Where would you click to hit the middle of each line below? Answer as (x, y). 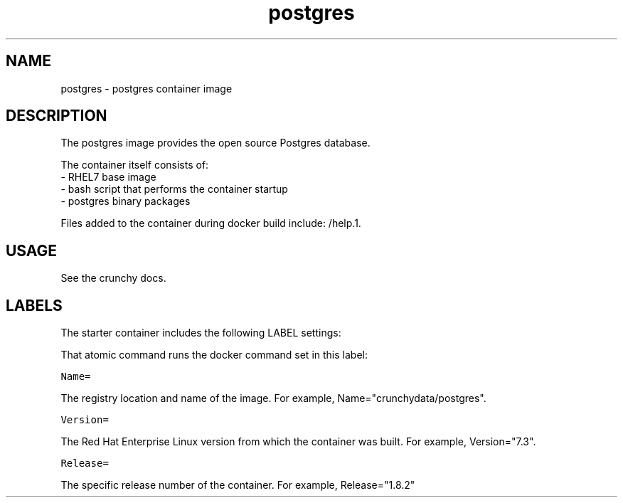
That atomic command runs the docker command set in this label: (214, 355)
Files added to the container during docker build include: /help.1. (211, 223)
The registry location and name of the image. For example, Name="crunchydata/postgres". (273, 398)
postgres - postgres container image (147, 88)
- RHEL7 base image (108, 177)
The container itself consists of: (135, 165)
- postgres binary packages (126, 201)
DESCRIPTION (57, 116)
